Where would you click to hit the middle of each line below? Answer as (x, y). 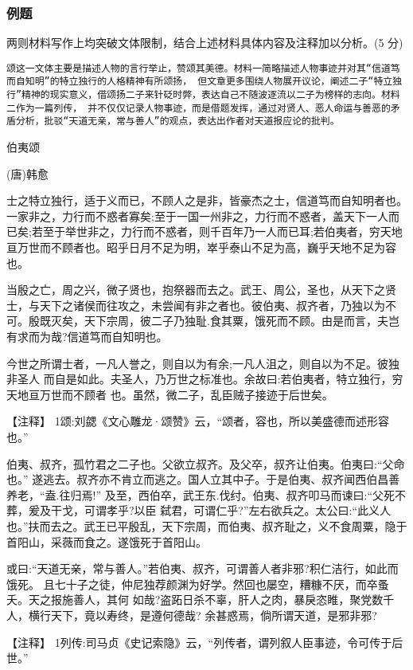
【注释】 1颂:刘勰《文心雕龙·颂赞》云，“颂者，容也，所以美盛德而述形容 (198, 421)
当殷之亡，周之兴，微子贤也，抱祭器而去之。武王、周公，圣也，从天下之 (196, 290)
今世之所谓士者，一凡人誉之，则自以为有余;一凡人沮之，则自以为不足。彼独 (203, 363)
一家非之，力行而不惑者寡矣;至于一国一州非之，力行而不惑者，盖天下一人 (197, 215)
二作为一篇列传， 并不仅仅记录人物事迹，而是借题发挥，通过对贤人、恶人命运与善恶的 (199, 108)
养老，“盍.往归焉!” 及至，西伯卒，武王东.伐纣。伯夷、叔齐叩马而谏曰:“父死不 (206, 494)
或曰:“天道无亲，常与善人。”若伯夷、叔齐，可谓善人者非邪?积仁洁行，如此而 (203, 568)
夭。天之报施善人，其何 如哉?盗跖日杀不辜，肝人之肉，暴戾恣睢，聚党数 (195, 599)
